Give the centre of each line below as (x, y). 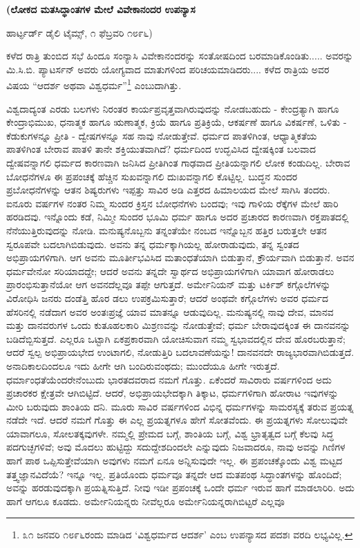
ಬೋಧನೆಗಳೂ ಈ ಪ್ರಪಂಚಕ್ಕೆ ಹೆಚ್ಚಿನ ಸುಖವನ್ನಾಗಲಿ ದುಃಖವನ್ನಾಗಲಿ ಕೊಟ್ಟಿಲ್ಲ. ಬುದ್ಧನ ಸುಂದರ (152, 176)
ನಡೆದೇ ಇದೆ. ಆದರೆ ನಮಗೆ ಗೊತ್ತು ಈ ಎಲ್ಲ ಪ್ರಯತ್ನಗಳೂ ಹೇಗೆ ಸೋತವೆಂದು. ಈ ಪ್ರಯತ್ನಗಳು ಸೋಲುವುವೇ (177, 420)
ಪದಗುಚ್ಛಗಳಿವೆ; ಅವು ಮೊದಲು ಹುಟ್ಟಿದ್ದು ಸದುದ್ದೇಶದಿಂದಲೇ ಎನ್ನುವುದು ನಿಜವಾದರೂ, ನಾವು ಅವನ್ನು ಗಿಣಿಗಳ (176, 447)
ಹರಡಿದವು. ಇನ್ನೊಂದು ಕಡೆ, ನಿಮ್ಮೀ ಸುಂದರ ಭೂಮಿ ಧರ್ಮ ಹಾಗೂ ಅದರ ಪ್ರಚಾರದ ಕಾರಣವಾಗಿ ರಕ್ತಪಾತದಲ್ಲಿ (178, 217)
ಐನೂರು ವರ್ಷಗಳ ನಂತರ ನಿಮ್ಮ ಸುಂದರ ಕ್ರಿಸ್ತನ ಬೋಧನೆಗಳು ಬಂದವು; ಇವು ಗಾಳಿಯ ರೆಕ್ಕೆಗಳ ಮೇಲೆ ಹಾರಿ (172, 203)
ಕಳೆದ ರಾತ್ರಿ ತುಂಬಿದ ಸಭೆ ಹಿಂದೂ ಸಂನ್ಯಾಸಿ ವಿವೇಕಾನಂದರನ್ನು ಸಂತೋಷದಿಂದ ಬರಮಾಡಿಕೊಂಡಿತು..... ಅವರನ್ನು (180, 56)
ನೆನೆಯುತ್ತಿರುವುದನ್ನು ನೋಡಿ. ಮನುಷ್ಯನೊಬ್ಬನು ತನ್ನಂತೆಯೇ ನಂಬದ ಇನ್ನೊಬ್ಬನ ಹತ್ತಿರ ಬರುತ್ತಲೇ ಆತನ (167, 230)
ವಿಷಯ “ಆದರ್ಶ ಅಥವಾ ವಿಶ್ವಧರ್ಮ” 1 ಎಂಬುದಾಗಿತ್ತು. (94, 84)
